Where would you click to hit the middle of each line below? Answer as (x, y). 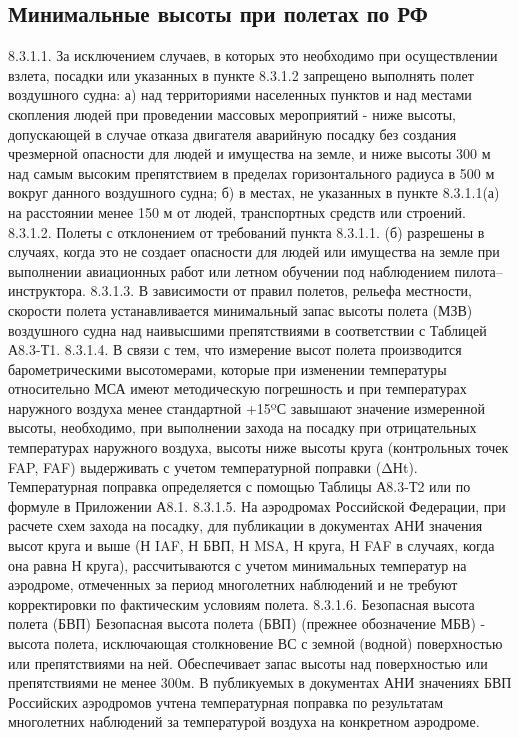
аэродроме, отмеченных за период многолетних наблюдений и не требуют (233, 584)
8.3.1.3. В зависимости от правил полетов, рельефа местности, (281, 290)
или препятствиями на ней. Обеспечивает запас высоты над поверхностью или (248, 662)
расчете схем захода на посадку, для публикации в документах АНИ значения (245, 525)
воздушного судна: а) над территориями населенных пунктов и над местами (240, 94)
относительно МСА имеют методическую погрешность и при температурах (237, 388)
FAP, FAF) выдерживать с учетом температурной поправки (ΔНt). (213, 466)
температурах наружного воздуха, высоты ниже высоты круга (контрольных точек (258, 447)
